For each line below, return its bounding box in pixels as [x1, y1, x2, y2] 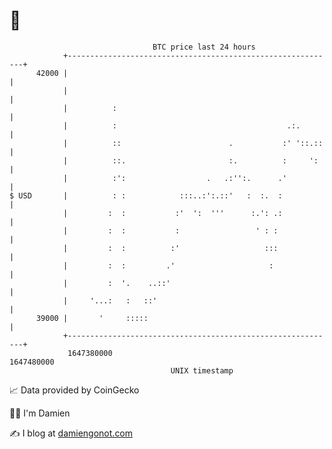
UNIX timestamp [170, 365, 234, 376]
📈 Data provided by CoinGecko [9, 384, 140, 396]
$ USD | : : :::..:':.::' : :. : [9, 190, 283, 201]
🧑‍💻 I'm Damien [9, 407, 71, 419]
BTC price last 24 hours [152, 42, 256, 52]
